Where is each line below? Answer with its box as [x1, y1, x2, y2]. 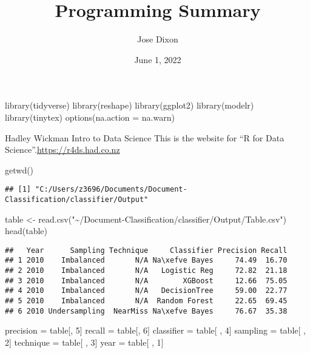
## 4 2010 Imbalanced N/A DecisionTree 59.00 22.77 [5, 286, 288, 295]
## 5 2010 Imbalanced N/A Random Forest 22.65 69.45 [5, 297, 288, 306]
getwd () [5, 163, 34, 176]
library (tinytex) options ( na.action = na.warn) [5, 110, 175, 123]
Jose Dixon [137, 33, 178, 45]
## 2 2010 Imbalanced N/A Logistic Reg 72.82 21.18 [5, 266, 288, 275]
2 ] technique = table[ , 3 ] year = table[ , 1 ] [5, 335, 164, 348]
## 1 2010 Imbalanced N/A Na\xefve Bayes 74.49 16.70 [5, 256, 288, 265]
